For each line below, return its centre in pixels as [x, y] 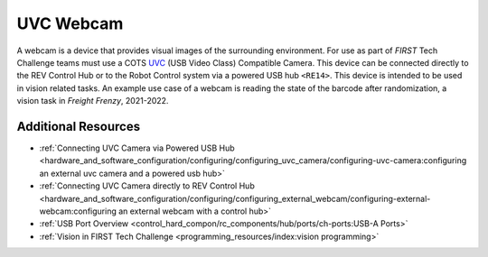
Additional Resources [78, 126]
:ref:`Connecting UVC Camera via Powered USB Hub [137, 148]
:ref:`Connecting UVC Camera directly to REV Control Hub [147, 186]
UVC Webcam [70, 23]
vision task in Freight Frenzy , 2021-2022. [93, 101]
